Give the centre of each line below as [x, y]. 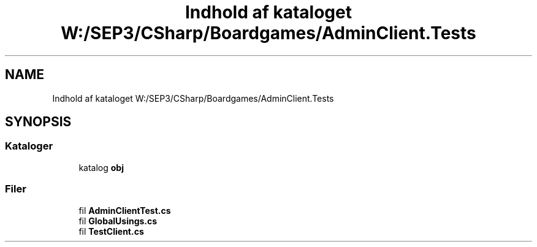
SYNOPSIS [38, 122]
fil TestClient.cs [111, 231]
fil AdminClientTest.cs [125, 210]
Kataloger [29, 146]
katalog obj [101, 167]
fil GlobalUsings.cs [118, 221]
